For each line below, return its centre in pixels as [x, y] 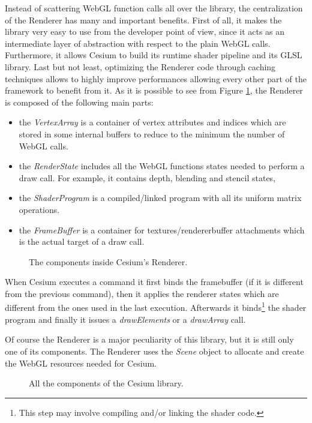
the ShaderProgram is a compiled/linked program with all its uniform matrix [160, 198]
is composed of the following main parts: [79, 102]
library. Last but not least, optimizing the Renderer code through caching [140, 66]
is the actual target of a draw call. [82, 241]
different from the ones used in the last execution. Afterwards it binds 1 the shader [156, 307]
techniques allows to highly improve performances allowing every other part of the [156, 78]
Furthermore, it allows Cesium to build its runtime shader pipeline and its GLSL [154, 55]
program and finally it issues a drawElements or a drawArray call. [125, 319]
